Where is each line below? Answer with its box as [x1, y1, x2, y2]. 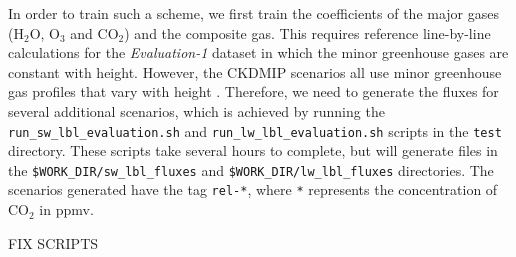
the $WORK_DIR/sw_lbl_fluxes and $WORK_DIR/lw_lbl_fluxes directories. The [8, 159, 494, 180]
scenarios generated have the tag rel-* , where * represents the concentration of [8, 179, 498, 200]
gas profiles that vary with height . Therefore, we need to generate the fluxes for [8, 81, 499, 102]
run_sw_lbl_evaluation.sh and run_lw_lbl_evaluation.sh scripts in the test [8, 120, 502, 141]
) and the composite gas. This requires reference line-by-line [124, 22, 491, 43]
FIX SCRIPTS [8, 232, 99, 253]
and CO [70, 22, 119, 43]
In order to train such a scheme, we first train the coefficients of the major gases [8, 3, 500, 23]
